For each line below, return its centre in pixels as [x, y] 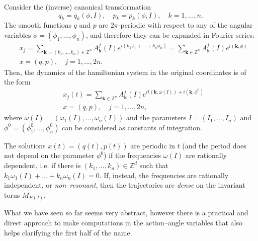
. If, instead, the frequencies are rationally [164, 175]
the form [17, 82]
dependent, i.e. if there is [42, 165]
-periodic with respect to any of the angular [185, 25]
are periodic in [153, 145]
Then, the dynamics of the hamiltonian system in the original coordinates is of [125, 72]
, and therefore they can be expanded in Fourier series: [170, 34]
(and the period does [214, 145]
